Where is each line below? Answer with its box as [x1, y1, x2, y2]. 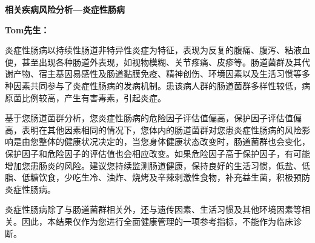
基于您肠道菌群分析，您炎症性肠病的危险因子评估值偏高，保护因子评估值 [5, 112, 293, 124]
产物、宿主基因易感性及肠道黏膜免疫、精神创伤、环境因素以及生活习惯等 [13, 67, 302, 80]
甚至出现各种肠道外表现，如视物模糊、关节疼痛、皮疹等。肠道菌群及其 [21, 55, 302, 68]
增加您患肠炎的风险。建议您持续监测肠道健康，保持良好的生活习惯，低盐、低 [5, 159, 310, 171]
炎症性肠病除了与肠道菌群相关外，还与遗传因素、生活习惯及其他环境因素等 [5, 203, 302, 216]
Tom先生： [5, 23, 50, 36]
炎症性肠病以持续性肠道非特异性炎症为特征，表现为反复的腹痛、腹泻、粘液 [5, 44, 302, 56]
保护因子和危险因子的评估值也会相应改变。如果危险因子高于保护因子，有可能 [5, 147, 310, 159]
